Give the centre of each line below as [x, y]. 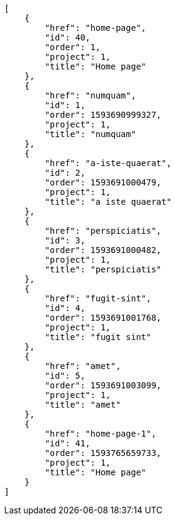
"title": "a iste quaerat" [108, 202]
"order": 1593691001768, [103, 318]
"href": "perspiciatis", [103, 231]
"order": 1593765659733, [103, 453]
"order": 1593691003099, [103, 385]
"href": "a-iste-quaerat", [108, 163]
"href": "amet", [83, 366]
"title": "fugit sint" [98, 337]
